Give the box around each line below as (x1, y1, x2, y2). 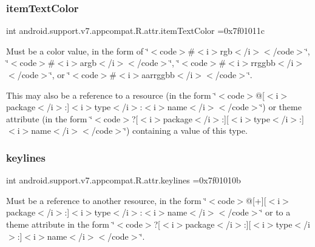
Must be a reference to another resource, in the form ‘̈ (6, 194, 207, 206)
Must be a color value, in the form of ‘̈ (6, 44, 149, 57)
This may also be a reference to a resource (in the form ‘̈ (6, 88, 217, 101)
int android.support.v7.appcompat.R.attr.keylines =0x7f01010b (6, 174, 241, 186)
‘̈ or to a (260, 206, 291, 219)
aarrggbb (141, 68, 175, 81)
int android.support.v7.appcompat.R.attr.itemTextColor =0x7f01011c (6, 24, 265, 37)
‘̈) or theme (260, 100, 302, 113)
